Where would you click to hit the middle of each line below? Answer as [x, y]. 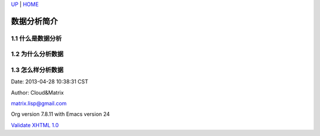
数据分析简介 [34, 21]
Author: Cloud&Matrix [37, 92]
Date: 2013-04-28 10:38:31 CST [50, 82]
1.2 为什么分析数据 [37, 54]
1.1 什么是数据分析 [36, 38]
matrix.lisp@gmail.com [39, 103]
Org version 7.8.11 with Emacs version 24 [60, 114]
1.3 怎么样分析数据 [37, 70]
